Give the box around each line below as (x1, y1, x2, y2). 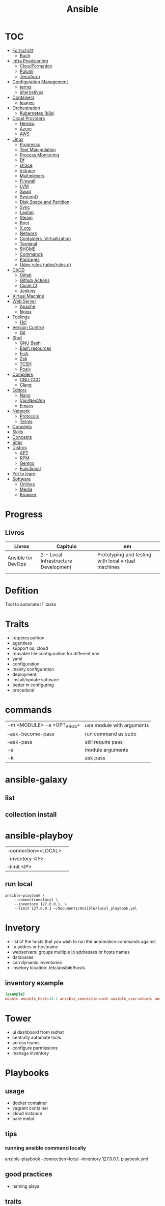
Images (19, 99, 35, 105)
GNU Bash (19, 340, 41, 346)
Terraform (19, 73, 40, 79)
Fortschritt (12, 47, 33, 53)
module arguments (85, 746, 129, 753)
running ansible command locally (5, 1145, 86, 1151)
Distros (12, 444, 27, 451)
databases (12, 954, 34, 960)
